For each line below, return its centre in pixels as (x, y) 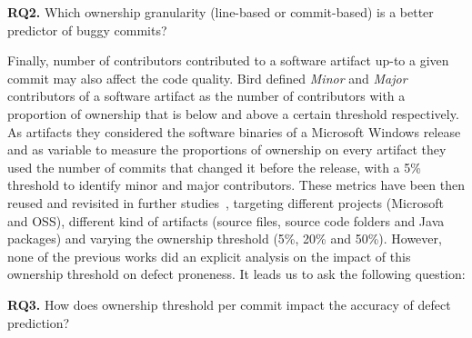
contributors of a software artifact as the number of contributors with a (206, 96)
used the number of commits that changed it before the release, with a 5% (214, 167)
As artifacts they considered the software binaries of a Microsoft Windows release (234, 131)
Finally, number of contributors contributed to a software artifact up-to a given (228, 60)
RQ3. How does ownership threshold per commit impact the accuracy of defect (229, 304)
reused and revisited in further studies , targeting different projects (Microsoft (226, 202)
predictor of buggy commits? (87, 30)
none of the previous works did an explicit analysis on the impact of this (209, 256)
